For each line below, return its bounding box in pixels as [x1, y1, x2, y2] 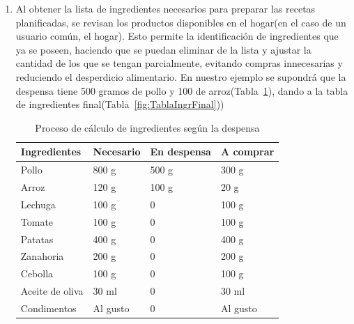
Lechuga [20, 196, 56, 211]
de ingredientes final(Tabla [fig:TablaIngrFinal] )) [15, 97, 224, 111]
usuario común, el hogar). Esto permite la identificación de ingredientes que [15, 29, 339, 43]
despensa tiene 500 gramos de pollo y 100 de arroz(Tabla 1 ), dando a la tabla [15, 83, 348, 98]
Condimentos [20, 300, 77, 315]
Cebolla [20, 266, 54, 281]
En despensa [150, 144, 211, 159]
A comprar [220, 144, 275, 159]
